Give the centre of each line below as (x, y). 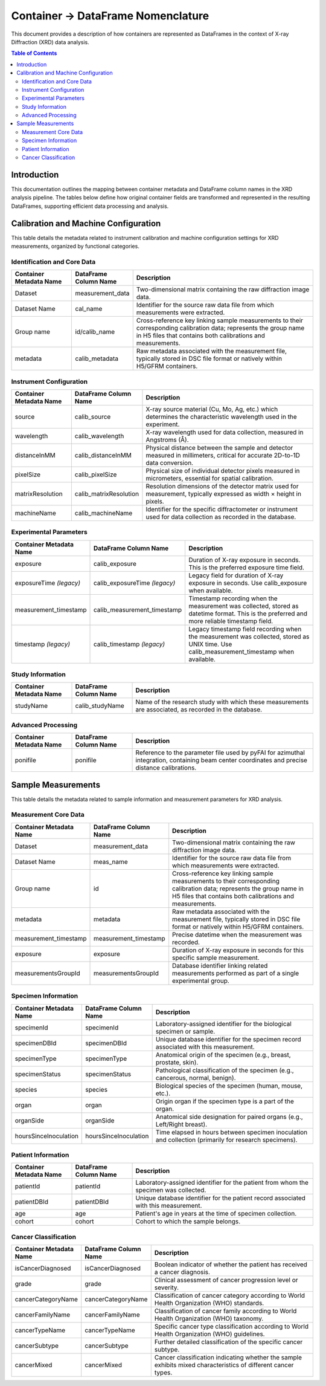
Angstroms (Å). (168, 439)
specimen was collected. (171, 1190)
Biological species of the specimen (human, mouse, (229, 1086)
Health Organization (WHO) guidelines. (209, 1334)
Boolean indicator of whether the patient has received (231, 1265)
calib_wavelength (99, 436)
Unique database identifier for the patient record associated (221, 1198)
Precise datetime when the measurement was (237, 934)
